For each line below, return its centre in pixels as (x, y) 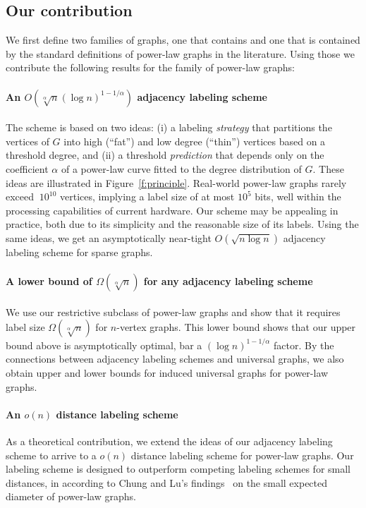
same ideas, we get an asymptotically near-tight (109, 237)
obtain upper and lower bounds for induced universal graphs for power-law (167, 373)
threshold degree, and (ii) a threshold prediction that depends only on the (165, 155)
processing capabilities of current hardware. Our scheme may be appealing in (172, 210)
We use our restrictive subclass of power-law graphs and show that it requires (173, 312)
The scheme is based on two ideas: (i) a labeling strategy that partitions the (169, 127)
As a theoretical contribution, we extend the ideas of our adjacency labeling (169, 441)
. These (328, 168)
